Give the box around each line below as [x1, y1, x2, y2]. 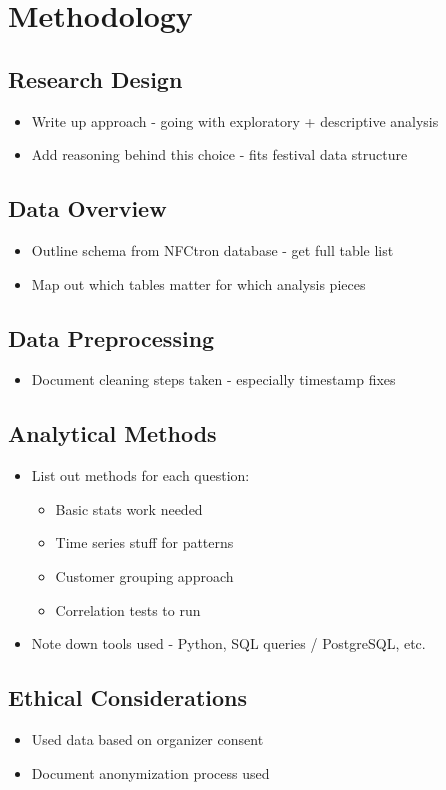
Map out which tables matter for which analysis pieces [31, 273, 366, 294]
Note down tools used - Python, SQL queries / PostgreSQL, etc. [31, 633, 426, 654]
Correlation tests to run [55, 599, 201, 620]
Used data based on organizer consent [31, 728, 264, 749]
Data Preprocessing [8, 322, 215, 353]
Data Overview [8, 193, 167, 224]
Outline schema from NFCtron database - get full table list [31, 239, 394, 260]
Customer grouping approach [55, 565, 234, 586]
